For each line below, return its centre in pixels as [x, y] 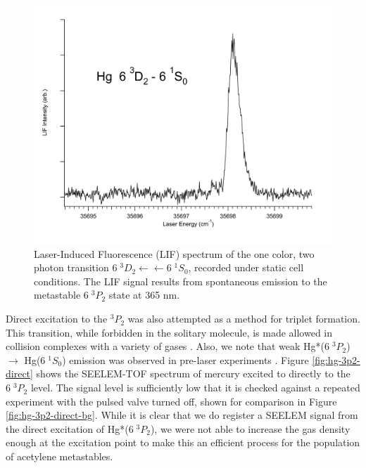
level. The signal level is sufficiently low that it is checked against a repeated [195, 388]
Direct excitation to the [57, 319]
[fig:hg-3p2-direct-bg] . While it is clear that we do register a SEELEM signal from [182, 415]
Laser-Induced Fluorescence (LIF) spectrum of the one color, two [174, 253]
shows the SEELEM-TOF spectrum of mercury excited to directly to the [193, 373]
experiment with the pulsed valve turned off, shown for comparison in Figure [171, 401]
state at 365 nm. [144, 295]
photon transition [71, 267]
